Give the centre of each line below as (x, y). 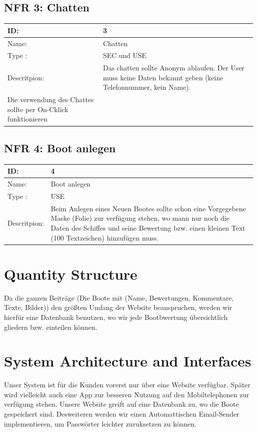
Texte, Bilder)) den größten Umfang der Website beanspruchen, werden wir (118, 307)
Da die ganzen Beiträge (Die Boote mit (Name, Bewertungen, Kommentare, (119, 297)
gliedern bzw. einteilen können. (51, 327)
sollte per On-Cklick (38, 109)
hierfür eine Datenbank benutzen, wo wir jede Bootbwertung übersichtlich (116, 317)
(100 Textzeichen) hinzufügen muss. (105, 237)
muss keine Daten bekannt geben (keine (163, 77)
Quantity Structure (71, 274)
